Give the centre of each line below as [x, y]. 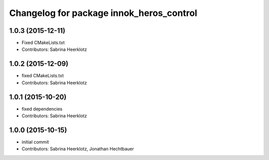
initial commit [35, 142]
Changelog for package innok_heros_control [103, 13]
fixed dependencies [42, 109]
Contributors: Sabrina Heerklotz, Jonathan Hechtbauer [78, 149]
